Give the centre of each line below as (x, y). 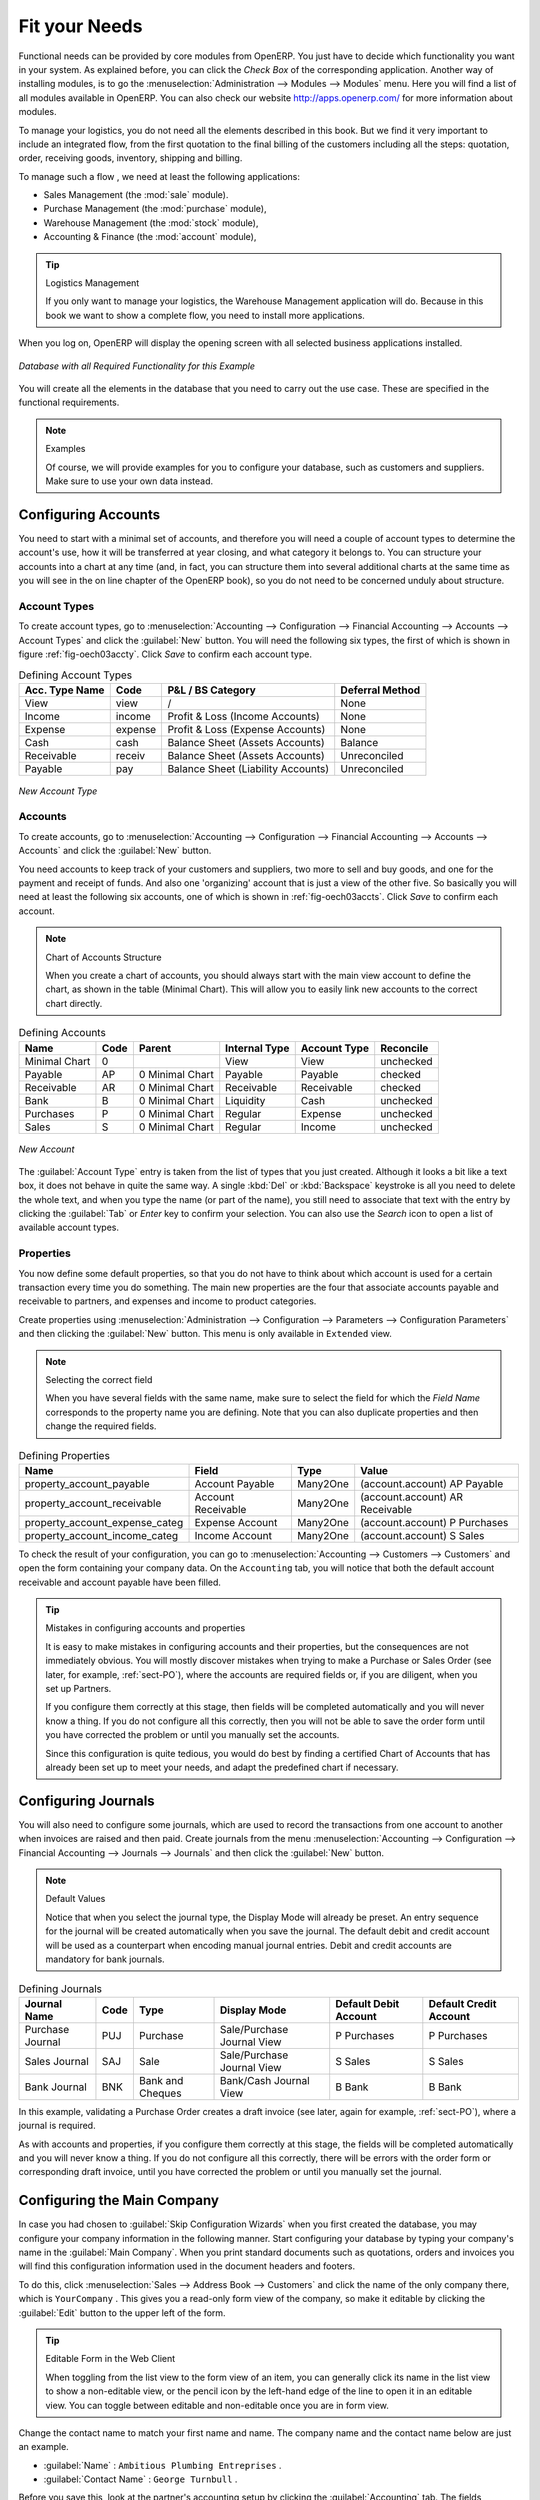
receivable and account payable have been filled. (120, 1582)
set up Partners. (78, 1688)
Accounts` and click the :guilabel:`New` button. (115, 851)
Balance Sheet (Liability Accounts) (248, 768)
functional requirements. (69, 402)
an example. (43, 2447)
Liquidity (245, 1100)
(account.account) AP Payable (432, 1483)
